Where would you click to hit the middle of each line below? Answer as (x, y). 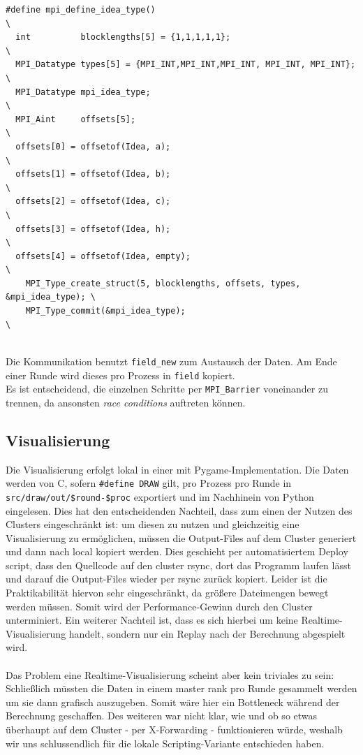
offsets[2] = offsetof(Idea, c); (93, 201)
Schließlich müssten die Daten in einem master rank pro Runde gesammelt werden (181, 688)
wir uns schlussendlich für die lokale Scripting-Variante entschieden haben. (165, 743)
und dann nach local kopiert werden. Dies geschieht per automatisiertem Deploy (177, 551)
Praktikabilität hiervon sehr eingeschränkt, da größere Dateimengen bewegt (167, 593)
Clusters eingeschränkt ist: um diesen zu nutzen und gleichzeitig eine (153, 524)
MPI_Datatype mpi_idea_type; (83, 92)
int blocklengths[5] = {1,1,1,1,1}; (123, 37)
